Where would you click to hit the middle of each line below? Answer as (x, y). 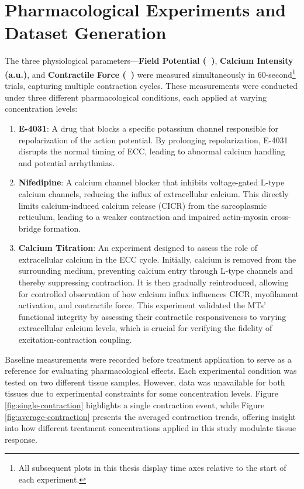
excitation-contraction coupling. (75, 340)
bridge (30, 228)
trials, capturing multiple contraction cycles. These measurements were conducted (151, 86)
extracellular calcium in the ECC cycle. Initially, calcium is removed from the (157, 259)
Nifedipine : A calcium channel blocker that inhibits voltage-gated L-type (151, 182)
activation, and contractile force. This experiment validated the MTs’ (142, 305)
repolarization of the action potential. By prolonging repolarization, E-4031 (153, 140)
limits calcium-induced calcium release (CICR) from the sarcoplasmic (143, 205)
